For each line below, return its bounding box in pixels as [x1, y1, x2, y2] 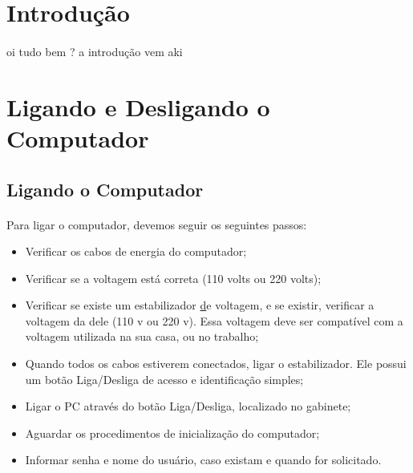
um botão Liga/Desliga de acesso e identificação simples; [25, 370, 304, 387]
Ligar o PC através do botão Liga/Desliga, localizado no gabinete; [25, 398, 351, 414]
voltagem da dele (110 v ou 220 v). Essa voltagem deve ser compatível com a [25, 312, 403, 329]
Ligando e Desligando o [6, 90, 270, 123]
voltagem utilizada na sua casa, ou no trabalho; [25, 328, 259, 345]
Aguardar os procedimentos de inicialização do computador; [25, 424, 320, 441]
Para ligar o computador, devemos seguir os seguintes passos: [6, 216, 307, 232]
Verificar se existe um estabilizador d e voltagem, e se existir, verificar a [25, 297, 375, 313]
